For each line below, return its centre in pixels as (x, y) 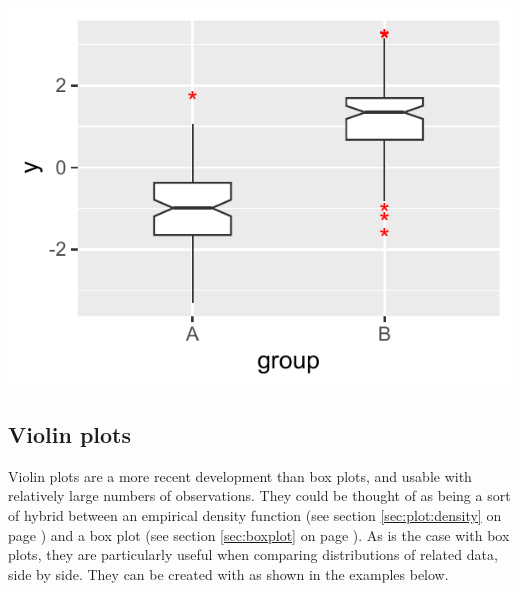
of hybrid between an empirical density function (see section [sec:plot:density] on (255, 514)
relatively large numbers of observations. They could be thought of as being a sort (259, 495)
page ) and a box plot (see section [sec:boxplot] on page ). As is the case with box (259, 534)
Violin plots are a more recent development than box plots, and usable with (240, 475)
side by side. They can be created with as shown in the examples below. (228, 573)
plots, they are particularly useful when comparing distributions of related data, (253, 554)
